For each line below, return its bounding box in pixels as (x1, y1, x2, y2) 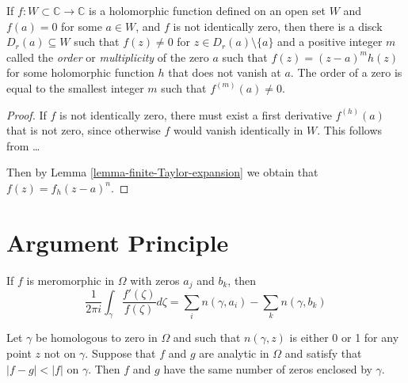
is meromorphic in (26, 271, 115, 288)
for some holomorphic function (6, 64, 154, 81)
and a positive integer (277, 33, 383, 50)
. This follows (317, 122, 383, 138)
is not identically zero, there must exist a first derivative (59, 106, 332, 123)
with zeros (130, 271, 180, 288)
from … (6, 137, 40, 154)
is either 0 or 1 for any (289, 329, 399, 346)
